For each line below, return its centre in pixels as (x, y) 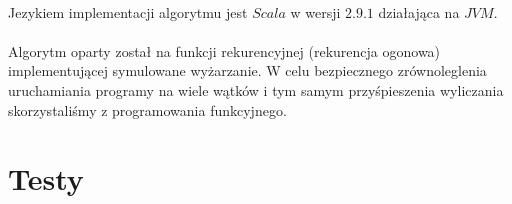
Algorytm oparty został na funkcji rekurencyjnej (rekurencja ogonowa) (224, 50)
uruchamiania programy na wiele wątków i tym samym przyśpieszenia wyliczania (256, 89)
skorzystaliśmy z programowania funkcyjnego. (147, 109)
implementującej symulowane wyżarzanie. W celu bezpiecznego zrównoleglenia (247, 70)
